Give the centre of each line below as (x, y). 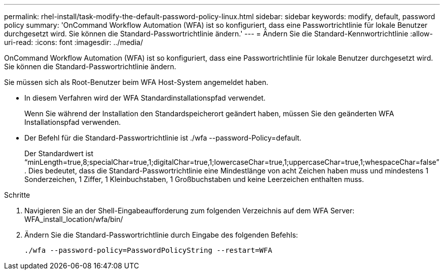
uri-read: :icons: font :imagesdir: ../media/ (73, 42)
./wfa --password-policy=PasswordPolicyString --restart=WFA (148, 250)
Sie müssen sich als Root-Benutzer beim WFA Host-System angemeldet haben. (136, 82)
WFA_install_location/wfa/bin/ (74, 219)
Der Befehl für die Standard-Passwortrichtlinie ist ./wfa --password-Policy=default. (163, 138)
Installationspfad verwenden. (73, 122)
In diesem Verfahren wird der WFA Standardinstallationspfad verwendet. (145, 98)
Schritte (17, 195)
